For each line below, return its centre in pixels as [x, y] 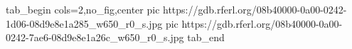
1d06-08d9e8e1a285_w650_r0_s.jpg [84, 23]
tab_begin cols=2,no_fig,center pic [83, 9]
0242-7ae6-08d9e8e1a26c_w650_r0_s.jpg [95, 37]
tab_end [206, 37]
